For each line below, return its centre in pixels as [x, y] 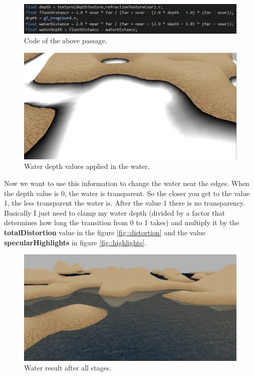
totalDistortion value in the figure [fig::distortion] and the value [105, 232]
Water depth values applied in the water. [87, 166]
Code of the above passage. [66, 40]
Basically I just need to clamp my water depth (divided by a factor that [115, 212]
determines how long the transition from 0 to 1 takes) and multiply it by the [122, 222]
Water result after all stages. [68, 368]
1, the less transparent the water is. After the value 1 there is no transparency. [124, 203]
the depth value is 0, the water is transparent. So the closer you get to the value [127, 193]
